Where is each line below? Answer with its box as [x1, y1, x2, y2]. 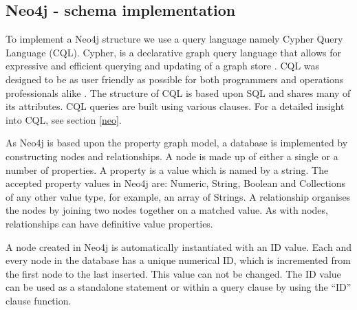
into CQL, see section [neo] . [6, 112, 122, 126]
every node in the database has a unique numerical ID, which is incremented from [6, 253, 351, 267]
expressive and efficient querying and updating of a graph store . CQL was [6, 58, 320, 73]
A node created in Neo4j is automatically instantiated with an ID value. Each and [6, 239, 352, 254]
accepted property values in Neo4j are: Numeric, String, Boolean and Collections [6, 176, 346, 190]
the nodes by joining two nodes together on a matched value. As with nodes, [6, 203, 328, 217]
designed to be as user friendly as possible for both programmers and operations [6, 71, 344, 86]
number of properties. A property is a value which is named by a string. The [6, 162, 329, 177]
